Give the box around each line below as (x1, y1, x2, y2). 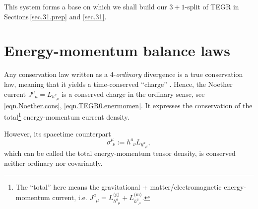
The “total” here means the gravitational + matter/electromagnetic (15, 182, 222, 192)
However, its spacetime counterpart (4, 128, 111, 139)
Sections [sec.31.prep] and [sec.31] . (4, 11, 107, 21)
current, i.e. (52, 192, 87, 202)
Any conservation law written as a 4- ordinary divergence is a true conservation (4, 69, 243, 79)
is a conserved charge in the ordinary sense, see (62, 88, 205, 99)
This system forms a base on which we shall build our (4, 1, 167, 11)
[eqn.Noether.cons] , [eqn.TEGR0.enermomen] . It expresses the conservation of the (4, 100, 253, 110)
